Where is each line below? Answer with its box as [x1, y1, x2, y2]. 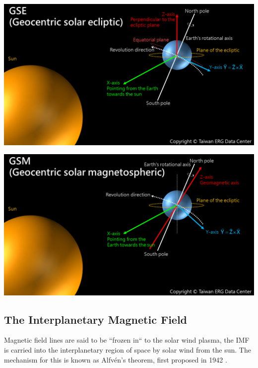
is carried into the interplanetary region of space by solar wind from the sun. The [4, 344, 251, 355]
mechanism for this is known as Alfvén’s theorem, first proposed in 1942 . [4, 354, 227, 365]
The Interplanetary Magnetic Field [4, 311, 188, 327]
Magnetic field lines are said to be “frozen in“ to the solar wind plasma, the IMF [4, 335, 250, 345]
